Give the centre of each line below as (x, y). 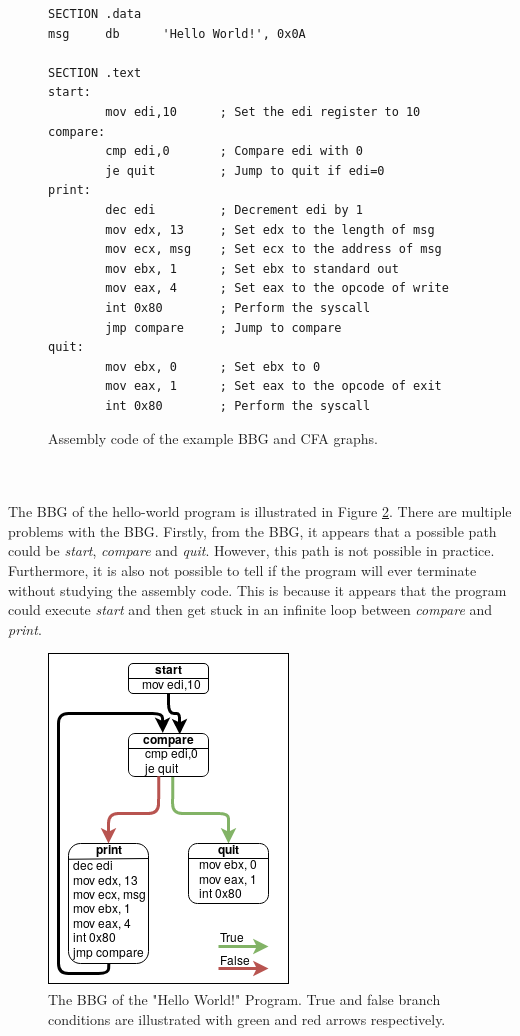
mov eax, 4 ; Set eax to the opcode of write (277, 288)
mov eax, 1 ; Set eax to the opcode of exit (273, 386)
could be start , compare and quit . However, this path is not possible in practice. (251, 550)
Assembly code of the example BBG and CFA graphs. (213, 438)
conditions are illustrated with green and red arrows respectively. (247, 1018)
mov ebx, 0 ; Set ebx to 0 (213, 366)
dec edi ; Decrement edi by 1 (234, 209)
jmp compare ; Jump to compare (223, 327)
